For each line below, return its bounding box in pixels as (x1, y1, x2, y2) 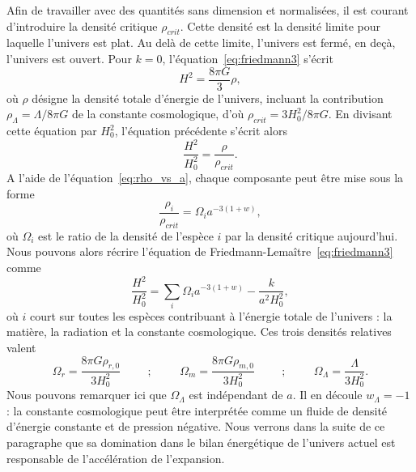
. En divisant (328, 105, 393, 122)
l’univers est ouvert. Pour (6, 49, 132, 66)
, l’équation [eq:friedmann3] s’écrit (162, 49, 333, 66)
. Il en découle (292, 386, 363, 403)
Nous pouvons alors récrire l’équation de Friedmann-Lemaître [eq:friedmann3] (6, 243, 393, 260)
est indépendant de (189, 386, 283, 403)
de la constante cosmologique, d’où (71, 105, 244, 122)
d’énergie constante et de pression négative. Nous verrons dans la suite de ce (6, 418, 385, 435)
